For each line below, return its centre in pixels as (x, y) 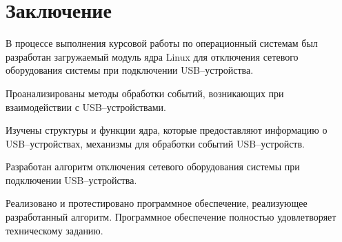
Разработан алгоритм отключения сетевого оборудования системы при (153, 167)
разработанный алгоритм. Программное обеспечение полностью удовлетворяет (171, 217)
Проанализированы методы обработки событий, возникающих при (145, 93)
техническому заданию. (54, 230)
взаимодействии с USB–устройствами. (86, 107)
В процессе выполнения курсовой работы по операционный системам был (162, 43)
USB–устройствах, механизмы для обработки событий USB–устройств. (155, 143)
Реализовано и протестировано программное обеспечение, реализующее (157, 203)
